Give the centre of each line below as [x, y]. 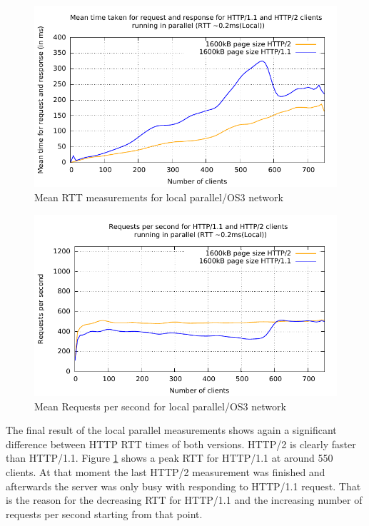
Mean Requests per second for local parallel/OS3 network [160, 406]
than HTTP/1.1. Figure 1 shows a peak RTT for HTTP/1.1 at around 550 [170, 458]
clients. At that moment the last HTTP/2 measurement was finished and [166, 471]
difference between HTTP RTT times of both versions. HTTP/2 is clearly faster [181, 444]
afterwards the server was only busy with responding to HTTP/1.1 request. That [183, 486]
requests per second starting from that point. [104, 514]
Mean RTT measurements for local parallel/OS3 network [159, 197]
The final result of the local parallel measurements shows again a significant [171, 430]
